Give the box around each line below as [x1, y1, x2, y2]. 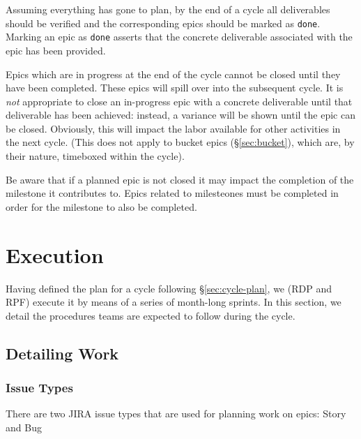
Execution [6, 240, 104, 269]
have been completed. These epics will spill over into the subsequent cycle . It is [6, 80, 344, 95]
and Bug [6, 419, 42, 434]
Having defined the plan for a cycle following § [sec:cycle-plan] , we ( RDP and [6, 281, 332, 295]
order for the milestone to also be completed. [6, 199, 197, 214]
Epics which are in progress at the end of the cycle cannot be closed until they [6, 66, 341, 81]
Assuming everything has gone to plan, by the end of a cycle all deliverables [6, 2, 330, 16]
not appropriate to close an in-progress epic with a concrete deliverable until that [6, 94, 353, 108]
